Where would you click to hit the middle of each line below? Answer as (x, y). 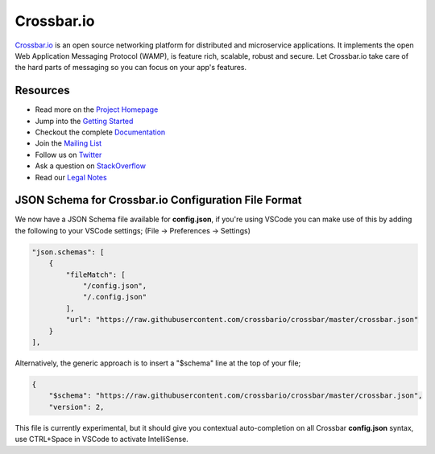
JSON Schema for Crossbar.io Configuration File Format (158, 200)
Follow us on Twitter (68, 155)
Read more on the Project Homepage (97, 109)
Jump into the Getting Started (84, 121)
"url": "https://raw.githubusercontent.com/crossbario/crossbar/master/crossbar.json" (242, 320)
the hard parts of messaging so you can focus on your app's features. (131, 68)
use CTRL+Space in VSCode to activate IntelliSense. (101, 440)
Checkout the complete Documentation (100, 132)
